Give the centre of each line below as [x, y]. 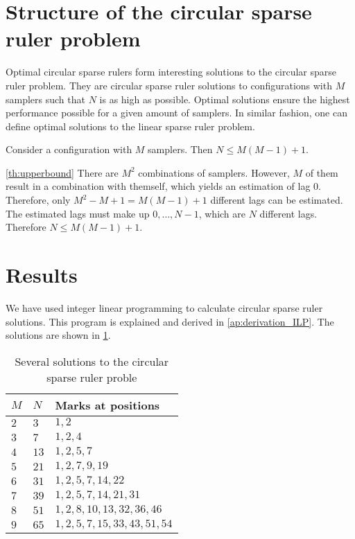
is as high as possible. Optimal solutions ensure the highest [225, 99]
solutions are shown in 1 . [58, 335]
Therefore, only [38, 200]
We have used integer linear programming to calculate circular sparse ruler [164, 307]
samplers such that [45, 99]
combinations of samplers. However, [214, 172]
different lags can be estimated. [277, 200]
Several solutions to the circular [92, 361]
